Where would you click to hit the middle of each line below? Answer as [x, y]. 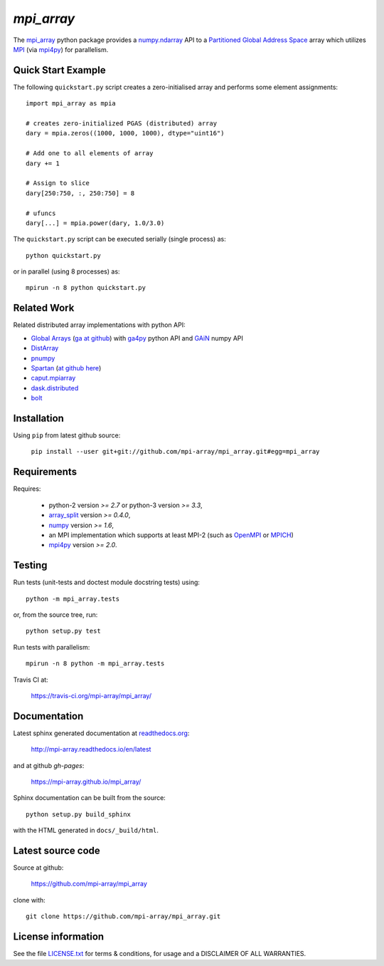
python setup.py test [63, 631]
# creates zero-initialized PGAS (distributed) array [121, 124]
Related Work [44, 308]
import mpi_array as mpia [71, 104]
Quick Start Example [59, 70]
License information [59, 937]
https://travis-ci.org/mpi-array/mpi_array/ [91, 695]
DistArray [45, 348]
